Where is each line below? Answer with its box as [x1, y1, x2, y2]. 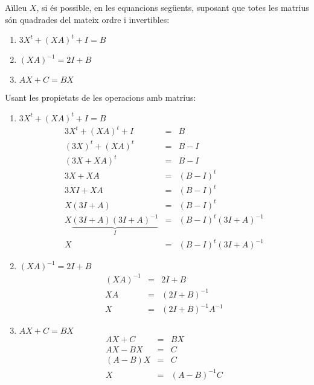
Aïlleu [5, 1, 27, 13]
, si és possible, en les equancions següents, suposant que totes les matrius [36, 1, 309, 13]
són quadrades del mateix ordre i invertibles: [5, 13, 170, 25]
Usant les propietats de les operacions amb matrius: [5, 91, 196, 104]
